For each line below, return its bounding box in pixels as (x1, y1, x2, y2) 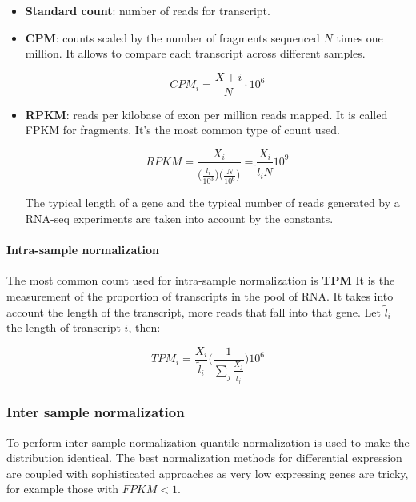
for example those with (6, 480, 119, 497)
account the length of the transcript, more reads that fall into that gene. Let (6, 303, 381, 320)
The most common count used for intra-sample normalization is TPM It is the (6, 272, 395, 289)
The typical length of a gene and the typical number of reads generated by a (25, 194, 400, 211)
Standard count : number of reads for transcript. (25, 2, 270, 18)
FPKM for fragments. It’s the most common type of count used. (25, 122, 340, 138)
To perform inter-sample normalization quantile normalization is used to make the (6, 433, 410, 450)
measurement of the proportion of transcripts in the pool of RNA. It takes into (6, 287, 394, 304)
